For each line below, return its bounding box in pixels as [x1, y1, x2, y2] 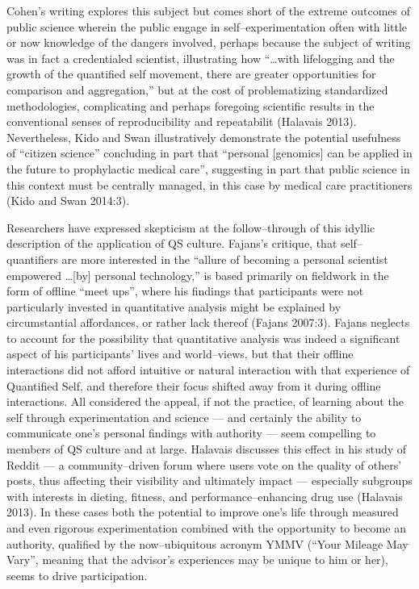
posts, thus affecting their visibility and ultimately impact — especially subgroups [6, 472, 413, 489]
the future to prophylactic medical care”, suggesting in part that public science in [6, 160, 410, 177]
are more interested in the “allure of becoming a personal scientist [61, 250, 388, 267]
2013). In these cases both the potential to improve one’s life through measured [6, 503, 399, 520]
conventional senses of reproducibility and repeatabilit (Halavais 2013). [6, 113, 357, 130]
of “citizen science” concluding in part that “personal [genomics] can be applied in [6, 144, 413, 161]
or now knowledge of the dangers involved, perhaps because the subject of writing [6, 34, 411, 51]
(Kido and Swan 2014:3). [6, 192, 130, 209]
